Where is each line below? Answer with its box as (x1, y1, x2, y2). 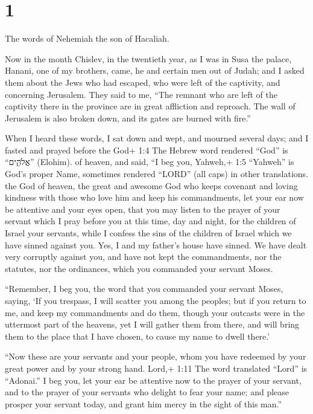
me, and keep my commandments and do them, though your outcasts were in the (5, 306, 305, 319)
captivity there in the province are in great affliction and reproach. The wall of (5, 100, 296, 112)
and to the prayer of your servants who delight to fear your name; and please (5, 386, 289, 398)
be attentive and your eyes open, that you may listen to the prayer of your (5, 202, 280, 215)
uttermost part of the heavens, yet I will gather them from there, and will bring (5, 318, 300, 331)
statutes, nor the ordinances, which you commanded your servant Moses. (5, 262, 273, 274)
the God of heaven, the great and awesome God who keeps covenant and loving (5, 179, 298, 192)
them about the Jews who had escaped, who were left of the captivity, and (5, 76, 280, 88)
